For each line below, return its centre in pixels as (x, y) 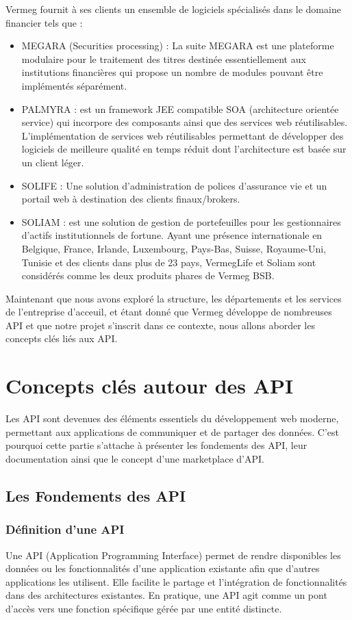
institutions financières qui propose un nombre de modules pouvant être (172, 72)
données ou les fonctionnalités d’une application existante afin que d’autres (163, 568)
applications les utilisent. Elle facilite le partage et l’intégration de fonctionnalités (176, 581)
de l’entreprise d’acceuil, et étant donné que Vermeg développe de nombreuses (169, 312)
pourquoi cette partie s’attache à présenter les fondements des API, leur (156, 445)
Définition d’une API (65, 529)
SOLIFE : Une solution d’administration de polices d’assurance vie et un (174, 185)
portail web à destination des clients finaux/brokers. (131, 199)
